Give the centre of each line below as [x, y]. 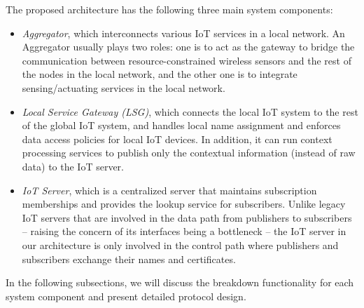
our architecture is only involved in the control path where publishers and [180, 245]
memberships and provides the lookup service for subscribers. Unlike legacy [184, 204]
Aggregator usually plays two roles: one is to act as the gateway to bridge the [188, 47]
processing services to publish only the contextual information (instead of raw [189, 153]
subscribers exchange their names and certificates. [129, 259]
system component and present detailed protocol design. [126, 296]
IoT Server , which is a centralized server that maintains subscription [169, 190]
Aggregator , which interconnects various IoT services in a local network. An [183, 33]
